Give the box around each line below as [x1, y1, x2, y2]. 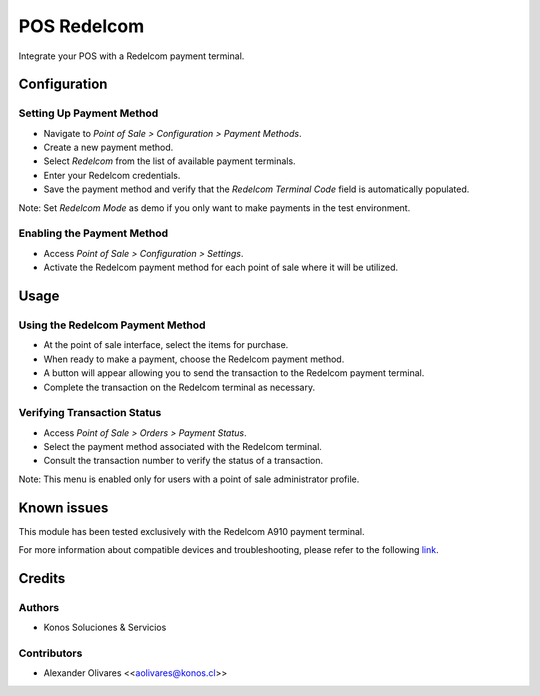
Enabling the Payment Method [18, 226, 169, 240]
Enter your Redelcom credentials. [43, 169, 181, 181]
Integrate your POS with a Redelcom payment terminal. [18, 50, 245, 62]
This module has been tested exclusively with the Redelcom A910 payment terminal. [18, 525, 365, 537]
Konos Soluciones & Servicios [43, 621, 167, 634]
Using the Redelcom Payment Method [18, 318, 206, 332]
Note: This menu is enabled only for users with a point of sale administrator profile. [18, 473, 360, 485]
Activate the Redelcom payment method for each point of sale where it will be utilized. [43, 261, 399, 274]
